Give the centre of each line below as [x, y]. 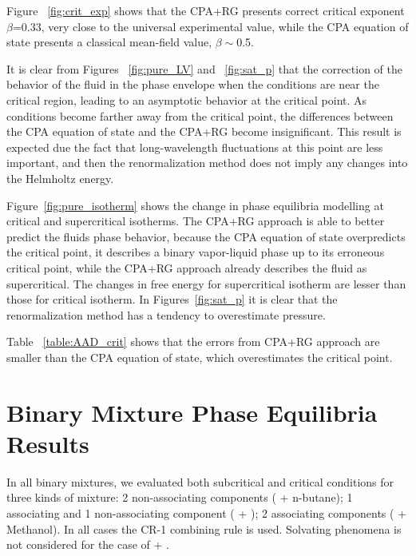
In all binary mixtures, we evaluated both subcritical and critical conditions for [200, 481]
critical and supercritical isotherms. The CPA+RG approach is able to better [196, 221]
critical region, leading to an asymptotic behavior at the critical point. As [187, 99]
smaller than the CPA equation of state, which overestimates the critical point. [200, 357]
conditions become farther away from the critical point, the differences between [200, 115]
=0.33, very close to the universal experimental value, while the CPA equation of [210, 26]
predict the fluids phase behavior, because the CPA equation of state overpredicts [206, 236]
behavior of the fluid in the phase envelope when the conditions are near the [193, 84]
